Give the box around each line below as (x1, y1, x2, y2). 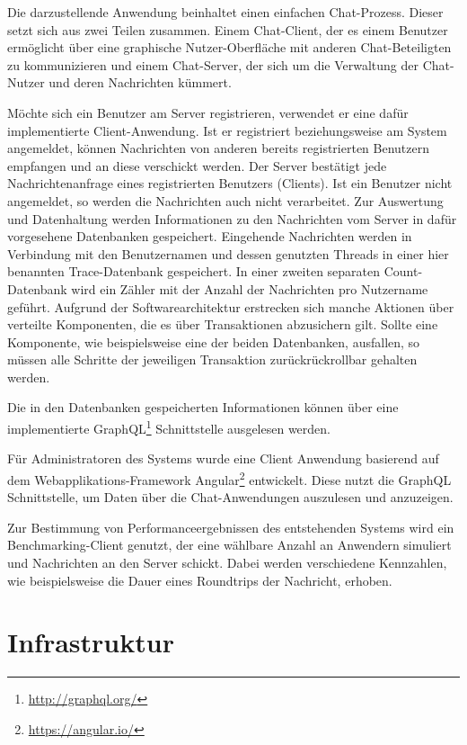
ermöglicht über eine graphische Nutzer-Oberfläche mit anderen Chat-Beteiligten (7, 38, 452, 57)
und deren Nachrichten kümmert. (48, 73, 232, 92)
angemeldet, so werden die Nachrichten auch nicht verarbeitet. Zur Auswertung (7, 191, 444, 210)
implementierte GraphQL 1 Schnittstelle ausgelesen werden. (7, 417, 330, 437)
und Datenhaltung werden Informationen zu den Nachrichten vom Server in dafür (7, 209, 457, 228)
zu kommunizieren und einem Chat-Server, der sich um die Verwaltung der (7, 55, 419, 74)
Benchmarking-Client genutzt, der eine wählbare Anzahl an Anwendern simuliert (7, 535, 452, 554)
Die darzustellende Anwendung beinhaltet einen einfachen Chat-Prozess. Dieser (7, 3, 444, 21)
